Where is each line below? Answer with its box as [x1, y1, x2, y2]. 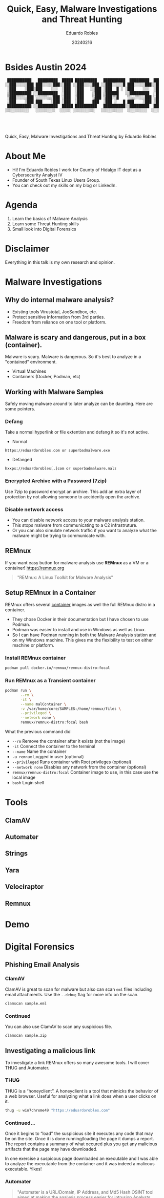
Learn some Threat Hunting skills [12, 221, 79, 227]
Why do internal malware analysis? [5, 296, 114, 304]
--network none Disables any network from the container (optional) [12, 764, 146, 770]
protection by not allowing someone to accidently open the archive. [5, 493, 141, 499]
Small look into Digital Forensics [12, 226, 77, 232]
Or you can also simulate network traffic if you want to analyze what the [12, 528, 157, 534]
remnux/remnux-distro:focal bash [20, 720, 89, 725]
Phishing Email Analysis [5, 961, 80, 969]
